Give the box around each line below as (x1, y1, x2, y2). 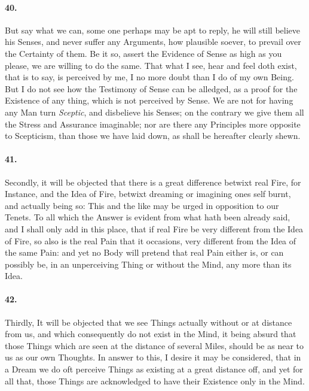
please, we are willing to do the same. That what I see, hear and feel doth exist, (5, 59, 297, 71)
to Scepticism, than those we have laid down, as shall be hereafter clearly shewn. (5, 129, 301, 142)
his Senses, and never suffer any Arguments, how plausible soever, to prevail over (5, 35, 301, 48)
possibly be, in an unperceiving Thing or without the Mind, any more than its (5, 257, 292, 270)
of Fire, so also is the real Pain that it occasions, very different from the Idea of (5, 234, 296, 247)
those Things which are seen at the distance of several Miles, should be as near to (5, 339, 304, 351)
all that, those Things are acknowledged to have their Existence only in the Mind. (5, 374, 305, 387)
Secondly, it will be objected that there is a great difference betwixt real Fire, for (5, 175, 301, 188)
